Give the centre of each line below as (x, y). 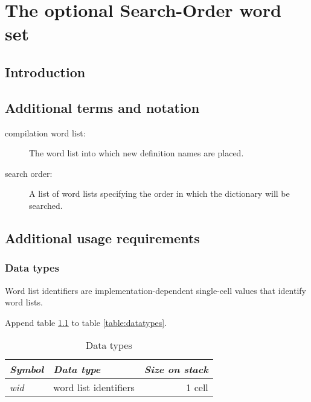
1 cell (197, 388)
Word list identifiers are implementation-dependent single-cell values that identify (155, 290)
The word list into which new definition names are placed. (136, 153)
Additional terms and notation (102, 107)
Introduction (45, 72)
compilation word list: (45, 132)
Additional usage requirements (102, 238)
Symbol (27, 369)
